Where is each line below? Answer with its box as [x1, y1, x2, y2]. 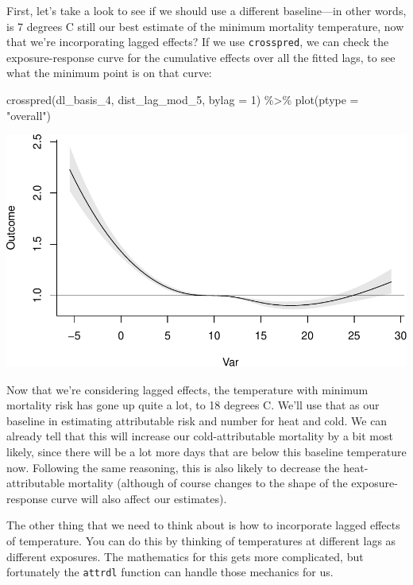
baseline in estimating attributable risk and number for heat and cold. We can [6, 412, 388, 428]
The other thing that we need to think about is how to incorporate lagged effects [6, 517, 400, 533]
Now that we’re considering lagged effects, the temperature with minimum [6, 381, 369, 397]
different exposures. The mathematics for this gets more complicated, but [6, 548, 364, 564]
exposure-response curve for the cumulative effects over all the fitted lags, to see [6, 48, 396, 65]
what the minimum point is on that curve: [6, 64, 212, 81]
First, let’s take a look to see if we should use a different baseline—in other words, [6, 2, 407, 18]
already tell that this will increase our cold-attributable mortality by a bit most [6, 428, 393, 444]
